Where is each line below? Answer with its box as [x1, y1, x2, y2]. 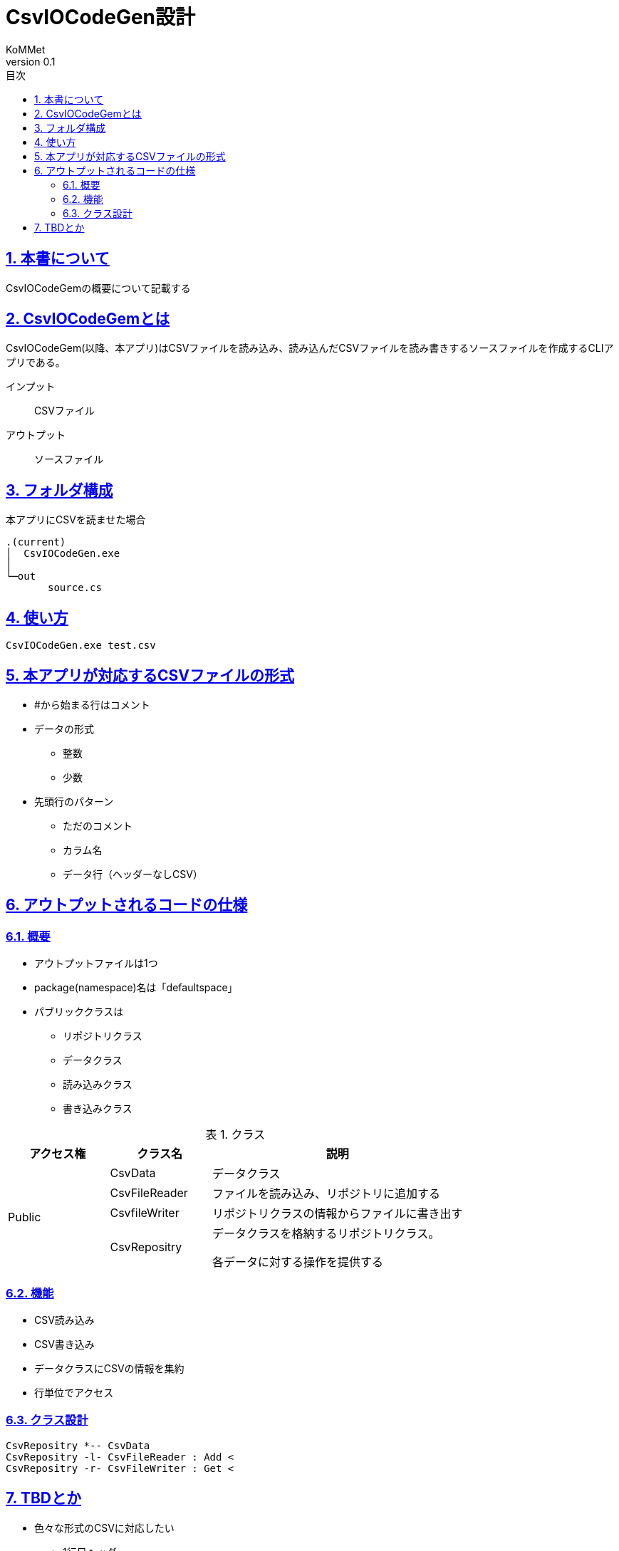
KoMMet [6, 43, 46, 56]
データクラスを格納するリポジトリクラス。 [212, 1226, 440, 1241]
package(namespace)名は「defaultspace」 [34, 981, 238, 994]
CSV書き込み [34, 1337, 95, 1350]
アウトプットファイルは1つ [34, 957, 158, 970]
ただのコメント [63, 819, 132, 832]
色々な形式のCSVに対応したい [34, 1521, 175, 1534]
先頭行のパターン [34, 795, 114, 808]
